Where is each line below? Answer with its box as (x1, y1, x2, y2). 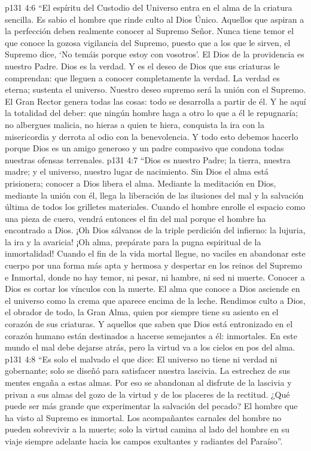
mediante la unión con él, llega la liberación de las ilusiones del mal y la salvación (5, 188, 304, 201)
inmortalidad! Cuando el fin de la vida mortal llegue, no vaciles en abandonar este (5, 247, 306, 260)
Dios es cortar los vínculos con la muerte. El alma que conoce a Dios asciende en (5, 282, 300, 295)
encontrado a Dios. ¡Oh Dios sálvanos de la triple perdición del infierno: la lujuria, (5, 224, 306, 236)
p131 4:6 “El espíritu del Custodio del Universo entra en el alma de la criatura (5, 1, 292, 13)
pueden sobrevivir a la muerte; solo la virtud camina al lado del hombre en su (5, 423, 290, 435)
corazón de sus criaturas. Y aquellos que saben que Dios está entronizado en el (5, 318, 293, 330)
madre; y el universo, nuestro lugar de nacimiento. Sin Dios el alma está (5, 165, 269, 178)
